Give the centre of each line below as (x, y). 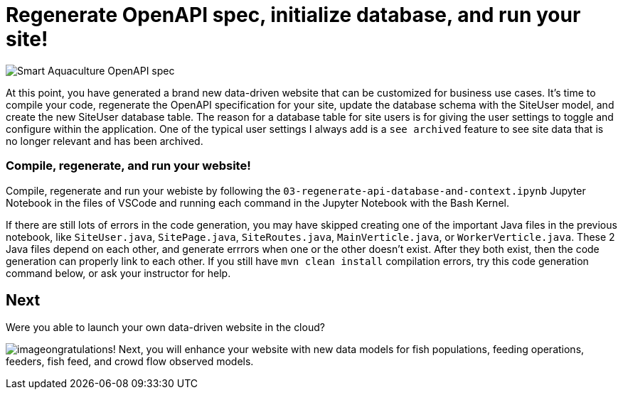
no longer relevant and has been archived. (105, 141)
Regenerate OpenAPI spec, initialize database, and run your (293, 15)
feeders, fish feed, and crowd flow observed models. (130, 362)
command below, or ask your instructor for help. (118, 273)
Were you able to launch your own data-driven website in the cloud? (165, 328)
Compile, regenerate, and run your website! (128, 166)
